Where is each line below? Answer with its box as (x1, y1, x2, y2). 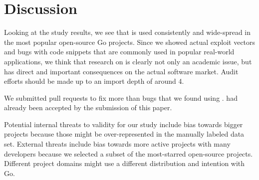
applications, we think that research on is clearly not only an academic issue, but (4, 56, 252, 66)
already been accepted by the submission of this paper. (4, 102, 172, 113)
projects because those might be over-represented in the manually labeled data (4, 129, 245, 139)
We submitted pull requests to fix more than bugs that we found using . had (4, 92, 238, 103)
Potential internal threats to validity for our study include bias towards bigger (4, 119, 243, 129)
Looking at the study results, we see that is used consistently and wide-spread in (4, 27, 251, 37)
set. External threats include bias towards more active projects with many (4, 139, 231, 149)
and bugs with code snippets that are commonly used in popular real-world (4, 46, 235, 57)
